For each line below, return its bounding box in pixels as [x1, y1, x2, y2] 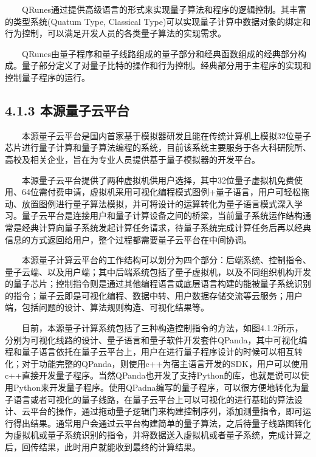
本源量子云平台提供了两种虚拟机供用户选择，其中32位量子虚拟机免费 [22, 173, 294, 186]
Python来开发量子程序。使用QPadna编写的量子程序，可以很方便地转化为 [13, 381, 301, 394]
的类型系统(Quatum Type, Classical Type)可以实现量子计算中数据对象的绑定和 [5, 15, 311, 27]
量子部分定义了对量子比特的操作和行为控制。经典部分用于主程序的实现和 [21, 59, 311, 72]
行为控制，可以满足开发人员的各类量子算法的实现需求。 [5, 27, 226, 40]
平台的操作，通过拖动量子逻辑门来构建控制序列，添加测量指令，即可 [30, 405, 303, 417]
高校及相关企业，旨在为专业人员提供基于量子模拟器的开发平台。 [5, 153, 260, 165]
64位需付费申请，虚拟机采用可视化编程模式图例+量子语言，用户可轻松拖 [21, 185, 309, 198]
